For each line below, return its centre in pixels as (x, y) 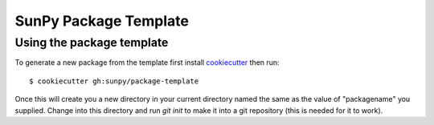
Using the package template (92, 42)
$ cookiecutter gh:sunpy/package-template (114, 81)
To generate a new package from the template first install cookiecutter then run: (147, 62)
